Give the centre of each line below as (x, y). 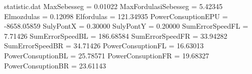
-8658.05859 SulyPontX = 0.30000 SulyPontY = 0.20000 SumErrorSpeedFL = (126, 26)
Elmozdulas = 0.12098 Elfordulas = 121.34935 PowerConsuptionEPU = (116, 16)
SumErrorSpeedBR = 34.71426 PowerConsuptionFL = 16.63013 (104, 46)
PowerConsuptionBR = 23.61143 (55, 65)
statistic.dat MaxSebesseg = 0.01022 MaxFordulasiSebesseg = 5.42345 (114, 6)
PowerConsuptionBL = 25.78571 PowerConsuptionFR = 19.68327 (107, 55)
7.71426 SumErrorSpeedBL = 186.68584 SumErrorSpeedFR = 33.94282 (116, 35)
